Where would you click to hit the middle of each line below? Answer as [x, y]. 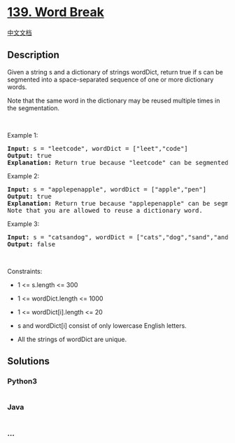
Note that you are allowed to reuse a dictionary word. [105, 210]
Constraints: [25, 271]
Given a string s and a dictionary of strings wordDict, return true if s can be [115, 72]
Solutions [29, 361]
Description [33, 55]
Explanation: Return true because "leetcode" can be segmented [118, 163]
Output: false [31, 244]
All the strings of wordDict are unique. [72, 339]
